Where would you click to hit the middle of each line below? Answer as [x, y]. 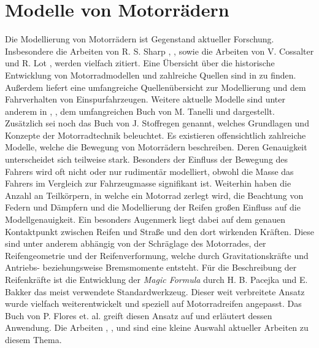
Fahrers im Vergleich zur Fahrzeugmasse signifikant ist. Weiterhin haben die [148, 183]
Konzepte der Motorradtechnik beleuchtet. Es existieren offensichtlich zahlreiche [156, 135]
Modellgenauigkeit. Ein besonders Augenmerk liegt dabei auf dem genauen [145, 219]
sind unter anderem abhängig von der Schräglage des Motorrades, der [136, 243]
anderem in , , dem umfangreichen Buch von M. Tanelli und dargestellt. [140, 111]
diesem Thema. [33, 339]
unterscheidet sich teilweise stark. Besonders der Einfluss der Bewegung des [147, 159]
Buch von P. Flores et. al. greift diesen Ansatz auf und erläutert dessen [139, 315]
